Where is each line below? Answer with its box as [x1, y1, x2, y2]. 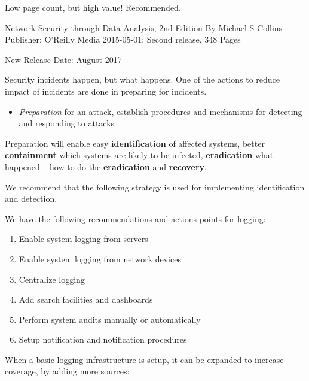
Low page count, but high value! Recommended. [5, 1, 181, 13]
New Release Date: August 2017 [5, 53, 122, 65]
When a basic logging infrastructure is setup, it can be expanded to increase [5, 353, 284, 365]
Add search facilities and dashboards [19, 293, 153, 306]
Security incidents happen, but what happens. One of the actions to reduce [5, 73, 280, 86]
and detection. [5, 192, 57, 205]
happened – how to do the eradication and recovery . [5, 160, 207, 173]
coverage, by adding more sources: [5, 365, 130, 377]
